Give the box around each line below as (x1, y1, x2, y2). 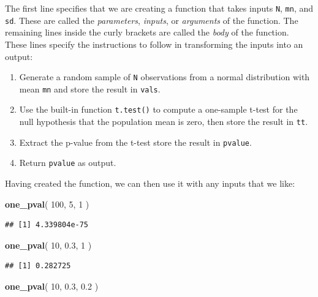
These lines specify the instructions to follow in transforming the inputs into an (5, 37, 303, 50)
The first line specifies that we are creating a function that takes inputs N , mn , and (5, 2, 314, 14)
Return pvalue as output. (19, 156, 116, 169)
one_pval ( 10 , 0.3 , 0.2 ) (5, 280, 99, 292)
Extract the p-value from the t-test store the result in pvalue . (19, 135, 252, 148)
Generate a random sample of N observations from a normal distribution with (19, 70, 310, 83)
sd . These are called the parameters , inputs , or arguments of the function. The (5, 13, 298, 26)
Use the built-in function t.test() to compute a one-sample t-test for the (19, 103, 298, 116)
